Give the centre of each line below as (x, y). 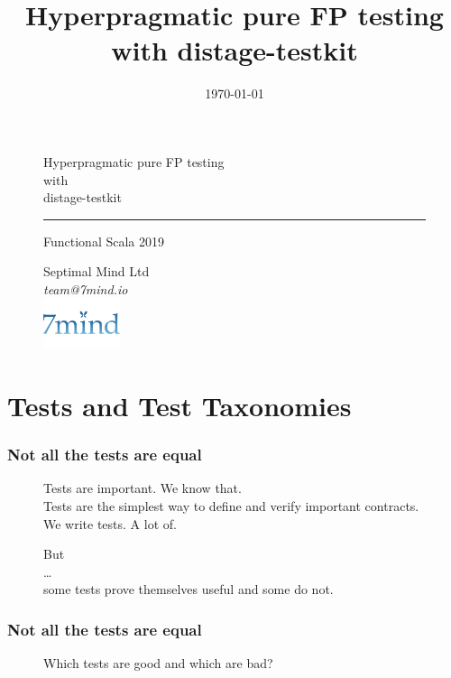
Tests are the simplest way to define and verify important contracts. (231, 506)
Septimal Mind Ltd (97, 271)
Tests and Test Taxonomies (179, 406)
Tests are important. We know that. (143, 488)
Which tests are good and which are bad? (158, 663)
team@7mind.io (86, 288)
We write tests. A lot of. (110, 523)
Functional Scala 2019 (104, 241)
